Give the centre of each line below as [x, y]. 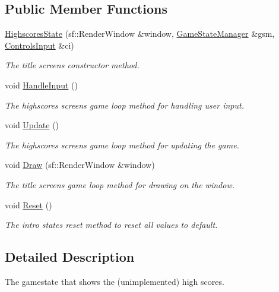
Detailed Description [70, 257]
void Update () [32, 125]
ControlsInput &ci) [39, 45]
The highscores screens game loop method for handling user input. [124, 105]
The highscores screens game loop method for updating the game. [122, 145]
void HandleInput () [41, 85]
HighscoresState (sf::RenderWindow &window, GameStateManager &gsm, [140, 34]
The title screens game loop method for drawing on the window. [120, 184]
